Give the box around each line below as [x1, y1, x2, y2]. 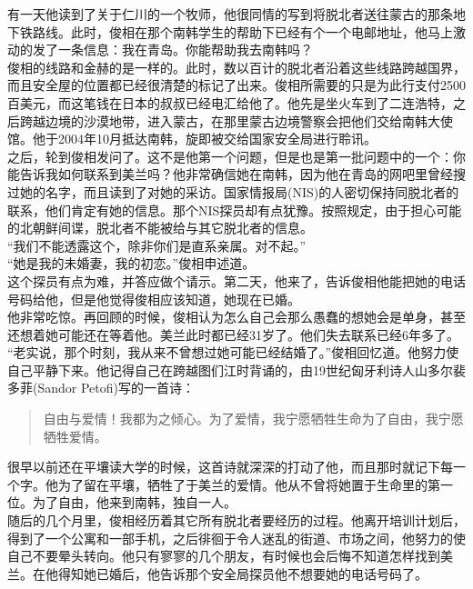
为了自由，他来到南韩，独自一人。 [32, 493, 236, 512]
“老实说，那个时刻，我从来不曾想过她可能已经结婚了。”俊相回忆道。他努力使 [7, 343, 459, 362]
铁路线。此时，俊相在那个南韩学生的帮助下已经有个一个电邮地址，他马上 [19, 22, 453, 41]
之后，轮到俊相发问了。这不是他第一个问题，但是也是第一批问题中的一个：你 [7, 146, 466, 165]
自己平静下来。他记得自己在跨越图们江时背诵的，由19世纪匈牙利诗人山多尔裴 [7, 360, 466, 379]
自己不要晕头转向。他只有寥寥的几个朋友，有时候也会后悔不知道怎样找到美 [7, 546, 453, 565]
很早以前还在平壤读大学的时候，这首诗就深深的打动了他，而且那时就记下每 [7, 457, 453, 476]
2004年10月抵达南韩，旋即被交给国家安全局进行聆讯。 [57, 129, 377, 148]
